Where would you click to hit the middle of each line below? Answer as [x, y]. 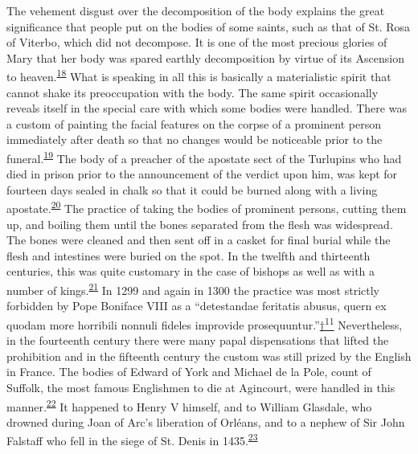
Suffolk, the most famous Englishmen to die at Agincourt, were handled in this [201, 387]
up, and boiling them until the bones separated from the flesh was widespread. [200, 224]
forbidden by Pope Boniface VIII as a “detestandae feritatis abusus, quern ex [197, 306]
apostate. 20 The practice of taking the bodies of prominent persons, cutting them [207, 207]
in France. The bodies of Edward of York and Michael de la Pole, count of [189, 372]
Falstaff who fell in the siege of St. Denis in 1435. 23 [132, 440]
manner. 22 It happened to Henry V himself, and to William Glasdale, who [189, 405]
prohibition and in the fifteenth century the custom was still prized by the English [209, 356]
